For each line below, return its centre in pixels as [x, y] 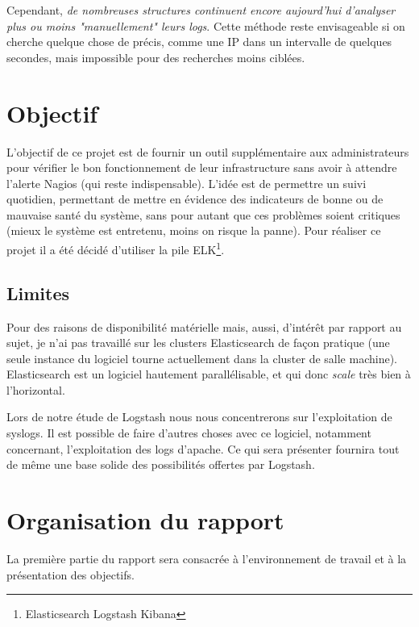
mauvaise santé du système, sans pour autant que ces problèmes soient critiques [203, 214]
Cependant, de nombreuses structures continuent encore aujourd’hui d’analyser [201, 10]
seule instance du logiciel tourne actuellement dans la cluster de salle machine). [202, 358]
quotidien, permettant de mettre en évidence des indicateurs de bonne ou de [195, 199]
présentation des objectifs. [71, 574]
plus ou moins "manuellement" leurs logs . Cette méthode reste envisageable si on [206, 25]
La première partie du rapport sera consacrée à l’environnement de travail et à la [207, 558]
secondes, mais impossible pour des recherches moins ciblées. [156, 57]
